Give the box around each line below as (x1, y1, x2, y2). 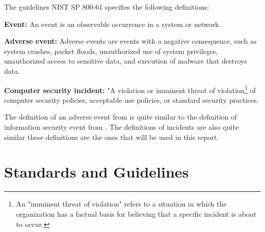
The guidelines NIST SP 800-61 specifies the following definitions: (4, 2, 209, 12)
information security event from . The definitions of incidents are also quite (4, 122, 239, 132)
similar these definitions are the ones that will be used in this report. (4, 131, 219, 142)
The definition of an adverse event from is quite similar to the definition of (4, 111, 237, 122)
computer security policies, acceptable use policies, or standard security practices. (4, 94, 259, 105)
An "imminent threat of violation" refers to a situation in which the (16, 198, 227, 209)
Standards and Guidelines (4, 161, 189, 182)
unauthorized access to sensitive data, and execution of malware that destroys (4, 55, 247, 66)
